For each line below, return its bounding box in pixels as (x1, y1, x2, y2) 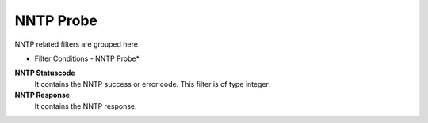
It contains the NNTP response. (34, 101, 138, 110)
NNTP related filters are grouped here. (14, 39, 140, 49)
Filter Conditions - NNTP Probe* (34, 54, 140, 63)
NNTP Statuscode (14, 68, 75, 78)
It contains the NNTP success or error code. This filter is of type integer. (34, 79, 271, 88)
